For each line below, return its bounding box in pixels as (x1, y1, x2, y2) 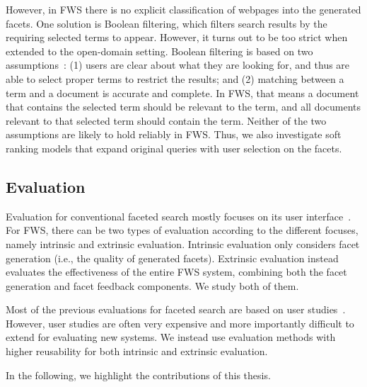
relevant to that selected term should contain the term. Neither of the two (6, 113, 327, 128)
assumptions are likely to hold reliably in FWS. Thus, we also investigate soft (6, 127, 342, 142)
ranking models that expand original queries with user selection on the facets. (6, 140, 342, 155)
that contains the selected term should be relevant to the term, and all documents (6, 99, 361, 114)
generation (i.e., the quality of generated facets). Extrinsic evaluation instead (6, 250, 339, 265)
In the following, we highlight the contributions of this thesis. (6, 367, 271, 382)
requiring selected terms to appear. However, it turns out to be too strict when (6, 30, 348, 45)
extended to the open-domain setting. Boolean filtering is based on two (6, 43, 313, 58)
